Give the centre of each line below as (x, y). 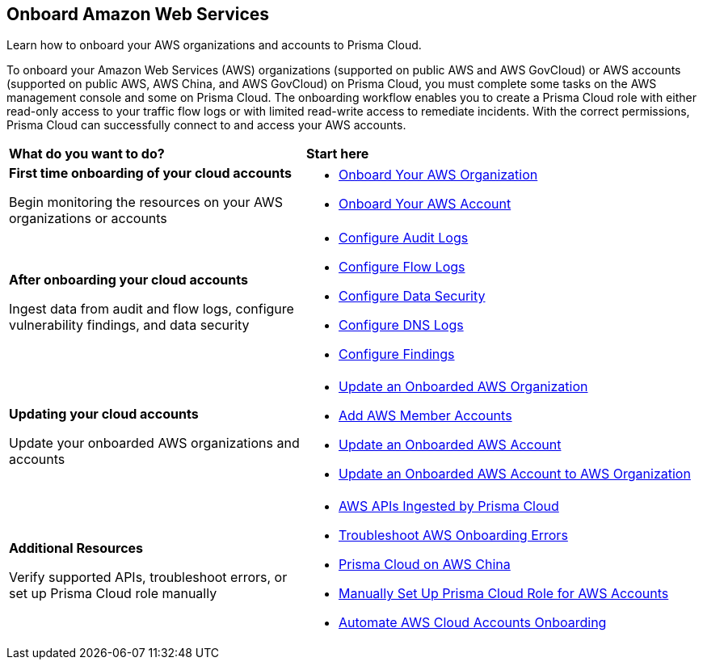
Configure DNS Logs (401, 325)
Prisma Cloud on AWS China (424, 565)
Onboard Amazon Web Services (138, 14)
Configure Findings (396, 354)
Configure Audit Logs (403, 238)
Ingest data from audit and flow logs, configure (152, 309)
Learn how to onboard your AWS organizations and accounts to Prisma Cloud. (214, 45)
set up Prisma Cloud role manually (113, 594)
